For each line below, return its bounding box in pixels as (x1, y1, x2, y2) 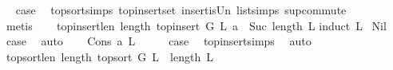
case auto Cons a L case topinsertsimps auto (6, 33, 312, 49)
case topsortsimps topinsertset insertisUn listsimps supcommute (15, 2, 347, 17)
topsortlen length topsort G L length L (6, 48, 213, 64)
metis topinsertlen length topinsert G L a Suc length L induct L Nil (6, 17, 387, 33)
